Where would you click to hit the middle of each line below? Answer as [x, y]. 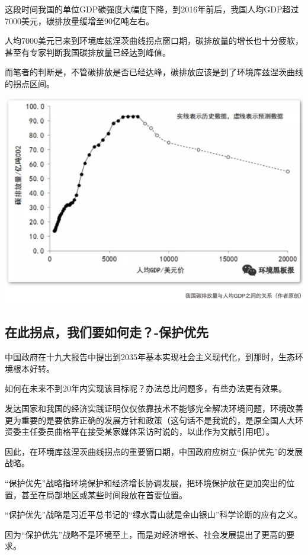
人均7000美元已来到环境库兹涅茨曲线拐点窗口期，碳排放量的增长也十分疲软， [154, 41]
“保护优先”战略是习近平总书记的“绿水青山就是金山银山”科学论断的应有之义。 [154, 514]
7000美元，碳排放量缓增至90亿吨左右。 [79, 20]
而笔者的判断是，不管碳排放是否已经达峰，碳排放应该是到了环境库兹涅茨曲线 [154, 72]
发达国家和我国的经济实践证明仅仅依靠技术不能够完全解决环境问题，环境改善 [154, 408]
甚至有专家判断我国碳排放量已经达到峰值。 [88, 52]
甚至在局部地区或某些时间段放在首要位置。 [104, 494]
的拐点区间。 [30, 83]
